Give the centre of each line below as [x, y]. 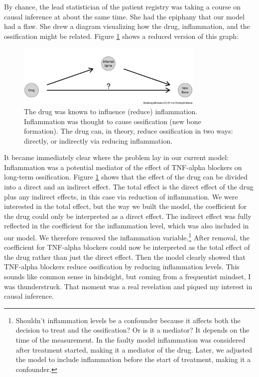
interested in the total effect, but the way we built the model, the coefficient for [125, 206]
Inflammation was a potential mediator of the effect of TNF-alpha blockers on [123, 167]
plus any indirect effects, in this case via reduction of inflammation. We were [121, 196]
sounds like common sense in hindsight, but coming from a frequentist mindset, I [128, 277]
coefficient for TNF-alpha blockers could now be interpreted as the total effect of [127, 247]
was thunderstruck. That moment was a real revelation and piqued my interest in [128, 286]
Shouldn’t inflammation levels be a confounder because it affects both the [128, 320]
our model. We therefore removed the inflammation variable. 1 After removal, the [127, 237]
